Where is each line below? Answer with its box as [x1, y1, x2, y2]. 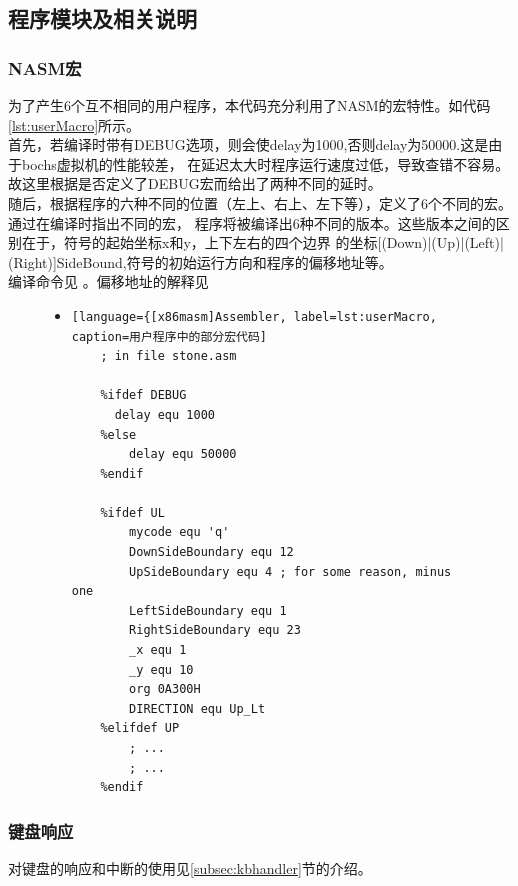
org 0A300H [129, 682, 201, 697]
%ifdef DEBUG [100, 388, 187, 403]
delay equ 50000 [129, 447, 237, 462]
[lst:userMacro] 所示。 [8, 114, 141, 135]
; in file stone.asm [100, 349, 237, 364]
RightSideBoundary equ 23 [129, 623, 301, 638]
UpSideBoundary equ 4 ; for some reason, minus [129, 564, 452, 579]
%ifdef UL [100, 505, 165, 520]
